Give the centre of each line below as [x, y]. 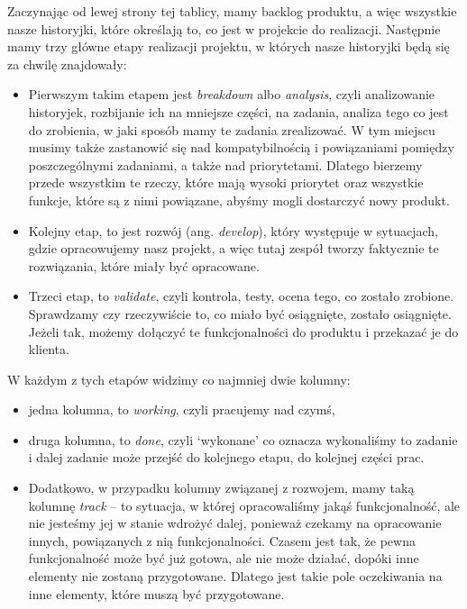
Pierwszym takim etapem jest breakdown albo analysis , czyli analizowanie [232, 94]
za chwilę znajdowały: [67, 64]
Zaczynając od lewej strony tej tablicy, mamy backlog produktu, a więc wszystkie [232, 11]
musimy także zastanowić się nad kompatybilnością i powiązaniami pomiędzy [241, 147]
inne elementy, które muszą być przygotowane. [156, 593]
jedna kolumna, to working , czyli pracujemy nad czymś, [182, 409]
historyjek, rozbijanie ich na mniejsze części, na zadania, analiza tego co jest [238, 111]
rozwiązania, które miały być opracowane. [144, 265]
